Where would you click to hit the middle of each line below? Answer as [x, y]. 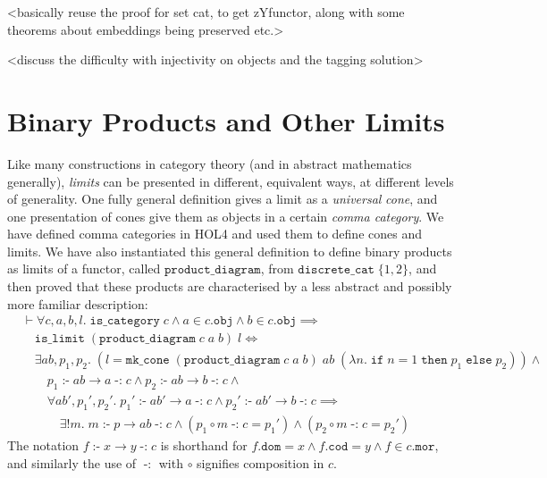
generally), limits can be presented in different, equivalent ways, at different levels [231, 181]
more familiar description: [78, 303]
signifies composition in [261, 462]
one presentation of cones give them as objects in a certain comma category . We [226, 216]
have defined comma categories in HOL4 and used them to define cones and [215, 234]
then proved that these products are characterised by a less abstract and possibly [230, 286]
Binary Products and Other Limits [226, 120]
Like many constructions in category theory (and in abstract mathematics [210, 163]
